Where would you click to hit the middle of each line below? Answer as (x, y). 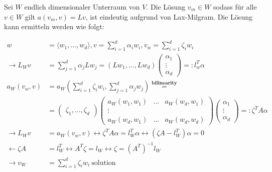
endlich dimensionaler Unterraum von (82, 7)
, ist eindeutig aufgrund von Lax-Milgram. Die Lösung (169, 16)
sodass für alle (235, 7)
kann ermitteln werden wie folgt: (54, 26)
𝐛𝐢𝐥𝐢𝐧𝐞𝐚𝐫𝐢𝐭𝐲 (164, 83)
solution (104, 163)
